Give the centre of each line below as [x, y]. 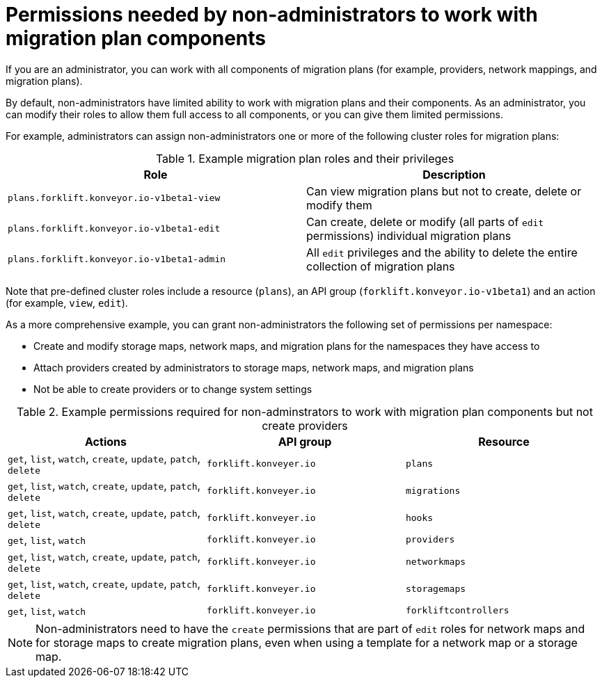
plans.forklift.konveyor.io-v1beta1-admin [117, 259]
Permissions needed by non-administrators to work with [272, 15]
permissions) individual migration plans [409, 235]
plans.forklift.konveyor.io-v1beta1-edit [114, 229]
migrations [433, 490]
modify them [339, 205]
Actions [106, 441]
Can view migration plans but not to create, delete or [444, 191]
